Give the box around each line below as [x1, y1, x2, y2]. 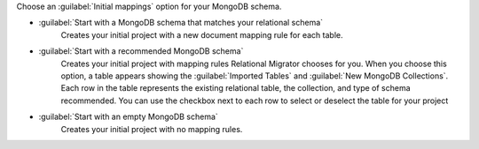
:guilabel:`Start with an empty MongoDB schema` [38, 111, 219, 123]
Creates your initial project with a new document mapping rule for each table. [60, 29, 343, 40]
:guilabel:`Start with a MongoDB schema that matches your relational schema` [38, 18, 324, 28]
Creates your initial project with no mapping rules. [60, 123, 243, 134]
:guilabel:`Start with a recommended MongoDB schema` [38, 46, 244, 56]
